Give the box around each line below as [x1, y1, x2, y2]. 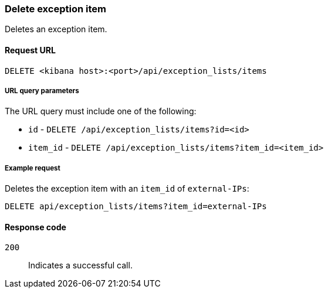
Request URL [5, 45, 56, 55]
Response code [5, 222, 66, 232]
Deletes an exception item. [5, 24, 107, 35]
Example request [5, 163, 60, 172]
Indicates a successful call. [28, 260, 133, 271]
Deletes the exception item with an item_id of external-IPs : [5, 183, 249, 194]
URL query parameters [5, 86, 79, 95]
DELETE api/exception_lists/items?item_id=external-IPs [5, 202, 267, 212]
